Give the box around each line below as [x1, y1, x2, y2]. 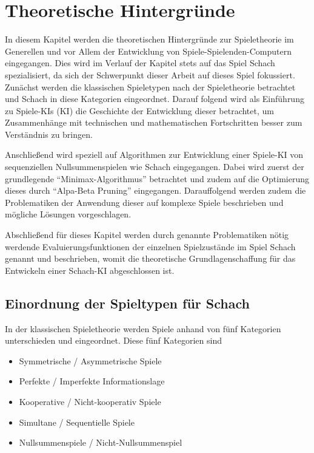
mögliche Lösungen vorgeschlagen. [5, 208, 132, 220]
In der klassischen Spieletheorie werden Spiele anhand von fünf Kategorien [5, 322, 281, 335]
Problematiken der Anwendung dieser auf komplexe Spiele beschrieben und [5, 196, 284, 208]
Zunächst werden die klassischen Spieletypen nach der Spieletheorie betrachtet [5, 80, 296, 93]
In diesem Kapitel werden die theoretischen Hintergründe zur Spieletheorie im [5, 33, 294, 46]
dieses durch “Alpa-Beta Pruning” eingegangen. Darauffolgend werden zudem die [5, 184, 306, 197]
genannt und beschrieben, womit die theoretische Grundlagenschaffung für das [5, 252, 296, 265]
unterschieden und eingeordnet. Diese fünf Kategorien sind [5, 334, 222, 347]
